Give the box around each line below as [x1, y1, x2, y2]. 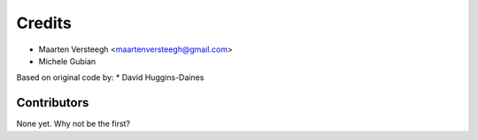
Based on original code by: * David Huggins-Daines [16, 72, 204, 83]
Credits [16, 13, 73, 33]
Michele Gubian [38, 55, 96, 66]
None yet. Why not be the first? [16, 119, 131, 129]
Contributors [16, 95, 89, 110]
